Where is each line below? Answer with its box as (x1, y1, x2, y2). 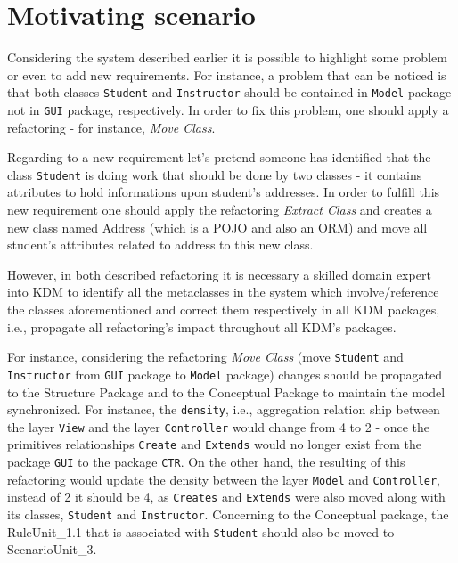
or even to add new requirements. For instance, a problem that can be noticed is (7, 65, 446, 84)
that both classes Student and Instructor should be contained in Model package (7, 83, 452, 102)
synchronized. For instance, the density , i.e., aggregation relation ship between (7, 400, 440, 419)
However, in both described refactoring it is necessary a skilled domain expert (7, 265, 431, 283)
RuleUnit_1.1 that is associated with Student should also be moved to (7, 522, 395, 541)
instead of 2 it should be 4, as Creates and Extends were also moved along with (7, 487, 446, 506)
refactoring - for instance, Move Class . (7, 118, 216, 136)
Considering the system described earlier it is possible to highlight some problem (7, 48, 447, 67)
